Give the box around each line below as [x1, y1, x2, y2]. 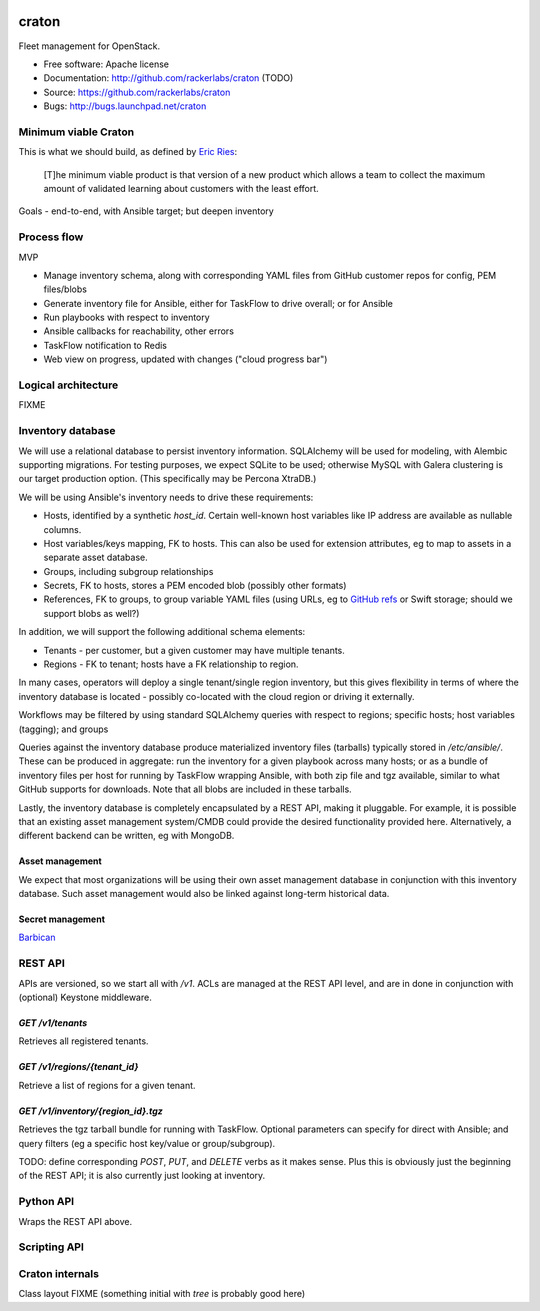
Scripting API [18, 1240, 85, 1254]
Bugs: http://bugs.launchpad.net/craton [43, 100, 207, 112]
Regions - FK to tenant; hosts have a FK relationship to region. [43, 658, 299, 670]
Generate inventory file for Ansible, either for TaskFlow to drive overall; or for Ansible [43, 297, 394, 309]
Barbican [18, 931, 56, 944]
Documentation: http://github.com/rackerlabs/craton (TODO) [43, 72, 294, 84]
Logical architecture [18, 378, 119, 392]
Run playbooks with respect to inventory [43, 311, 210, 324]
